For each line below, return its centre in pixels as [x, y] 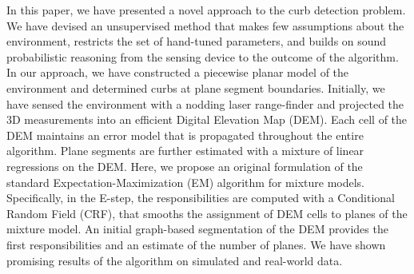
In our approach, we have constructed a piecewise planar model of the [178, 72]
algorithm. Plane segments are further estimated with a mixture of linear [185, 151]
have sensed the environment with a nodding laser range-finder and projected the [205, 103]
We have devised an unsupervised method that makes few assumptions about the [205, 25]
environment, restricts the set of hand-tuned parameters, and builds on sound [197, 41]
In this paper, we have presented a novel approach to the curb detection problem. [206, 10]
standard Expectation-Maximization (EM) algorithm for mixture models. [185, 182]
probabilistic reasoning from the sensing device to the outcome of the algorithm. [203, 56]
